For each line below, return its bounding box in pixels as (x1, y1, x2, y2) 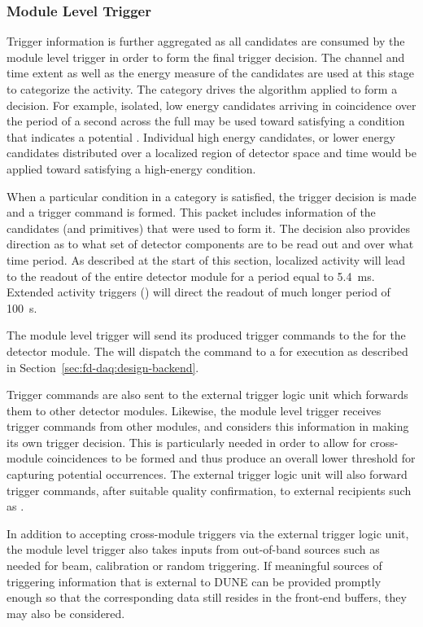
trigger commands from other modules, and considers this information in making (7, 418, 409, 435)
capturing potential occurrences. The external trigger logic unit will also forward (7, 466, 408, 483)
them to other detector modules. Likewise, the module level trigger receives (7, 401, 382, 419)
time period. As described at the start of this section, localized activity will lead (7, 251, 406, 268)
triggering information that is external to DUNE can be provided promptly (7, 572, 382, 590)
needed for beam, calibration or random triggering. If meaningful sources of (7, 557, 382, 574)
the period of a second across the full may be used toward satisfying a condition (7, 112, 405, 129)
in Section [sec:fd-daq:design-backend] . (7, 358, 199, 375)
